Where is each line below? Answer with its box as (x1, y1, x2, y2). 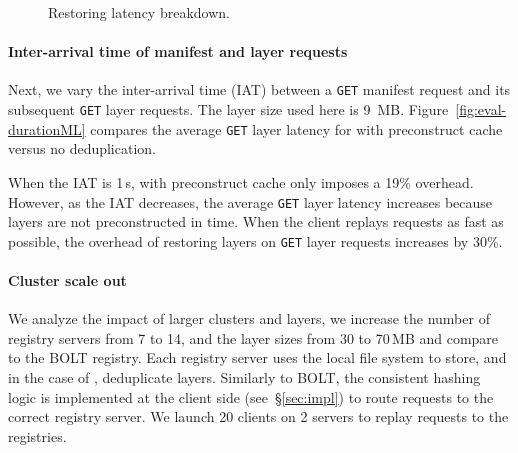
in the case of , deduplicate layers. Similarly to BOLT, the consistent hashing (8, 367, 481, 388)
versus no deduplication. (8, 138, 156, 159)
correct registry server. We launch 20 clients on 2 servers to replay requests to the (8, 406, 509, 427)
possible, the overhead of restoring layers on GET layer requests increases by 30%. (8, 230, 503, 251)
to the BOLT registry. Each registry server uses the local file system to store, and (8, 347, 507, 368)
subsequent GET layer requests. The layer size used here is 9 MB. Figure (8, 99, 449, 120)
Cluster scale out (8, 270, 127, 291)
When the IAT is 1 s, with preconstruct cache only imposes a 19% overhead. (8, 171, 474, 192)
